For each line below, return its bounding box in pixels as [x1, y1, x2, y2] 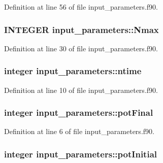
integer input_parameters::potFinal [4, 106, 153, 119]
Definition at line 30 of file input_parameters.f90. [4, 43, 158, 53]
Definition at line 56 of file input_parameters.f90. [4, 2, 158, 12]
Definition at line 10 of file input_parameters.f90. [4, 84, 158, 95]
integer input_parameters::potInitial [4, 147, 157, 160]
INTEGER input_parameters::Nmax [4, 23, 159, 36]
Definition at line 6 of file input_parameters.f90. [4, 126, 154, 137]
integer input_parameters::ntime [4, 64, 142, 77]
